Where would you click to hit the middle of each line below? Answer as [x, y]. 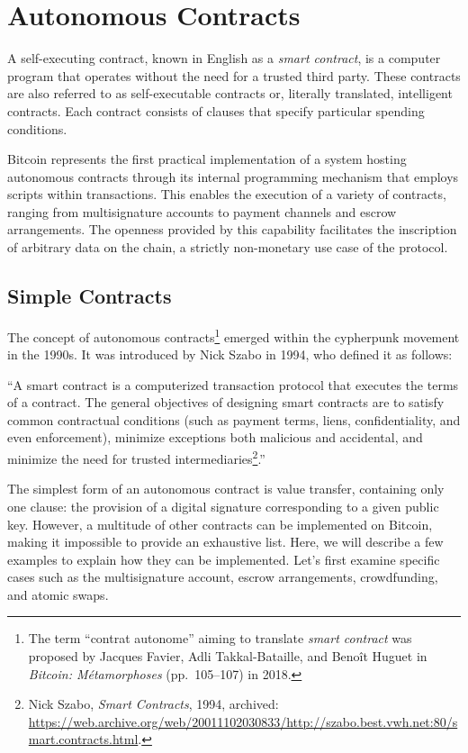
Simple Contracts [90, 296]
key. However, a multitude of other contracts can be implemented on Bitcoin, [220, 524]
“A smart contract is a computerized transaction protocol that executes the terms [233, 384]
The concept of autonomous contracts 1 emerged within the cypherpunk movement [234, 335]
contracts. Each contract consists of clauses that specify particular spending [216, 110]
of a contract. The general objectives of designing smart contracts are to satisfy [226, 402]
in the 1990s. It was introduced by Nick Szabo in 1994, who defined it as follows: [230, 354]
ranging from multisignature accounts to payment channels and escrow [202, 211]
